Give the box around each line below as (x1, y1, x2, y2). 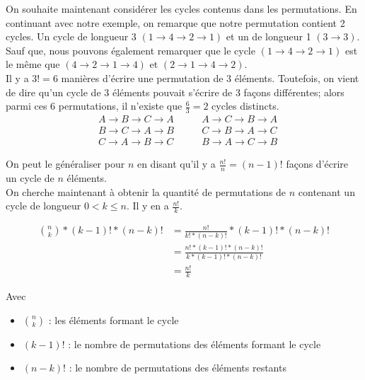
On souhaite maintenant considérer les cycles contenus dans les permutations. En (6, 1, 357, 16)
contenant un (298, 184, 355, 199)
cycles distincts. (212, 98, 279, 113)
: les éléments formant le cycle (48, 312, 179, 327)
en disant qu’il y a (137, 156, 216, 171)
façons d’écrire (286, 156, 349, 171)
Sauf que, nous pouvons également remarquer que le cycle (6, 42, 255, 57)
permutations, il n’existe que (58, 98, 182, 113)
